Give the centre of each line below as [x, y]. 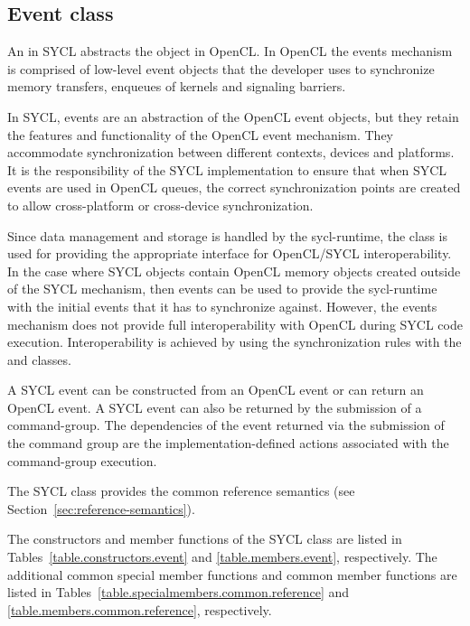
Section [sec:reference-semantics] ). [101, 508]
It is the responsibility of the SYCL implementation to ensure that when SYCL [227, 169]
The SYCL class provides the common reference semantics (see [181, 491]
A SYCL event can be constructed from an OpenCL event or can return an [216, 390]
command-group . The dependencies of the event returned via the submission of [226, 425]
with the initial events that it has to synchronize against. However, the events [222, 306]
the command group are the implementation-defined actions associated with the [228, 443]
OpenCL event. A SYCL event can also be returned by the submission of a [215, 407]
